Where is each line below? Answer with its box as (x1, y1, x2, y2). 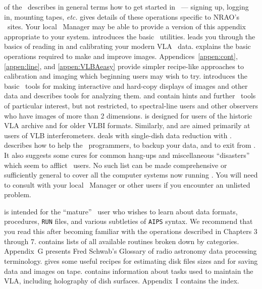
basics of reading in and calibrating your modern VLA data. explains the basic (4, 41, 251, 51)
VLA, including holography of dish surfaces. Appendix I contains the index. (4, 275, 239, 286)
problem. (4, 189, 31, 200)
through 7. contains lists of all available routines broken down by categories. (4, 236, 239, 246)
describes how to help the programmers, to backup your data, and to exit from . (4, 140, 256, 150)
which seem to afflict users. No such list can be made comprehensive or (4, 159, 227, 170)
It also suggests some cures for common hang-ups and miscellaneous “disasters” (4, 149, 250, 160)
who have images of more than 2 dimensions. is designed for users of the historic (4, 110, 252, 121)
